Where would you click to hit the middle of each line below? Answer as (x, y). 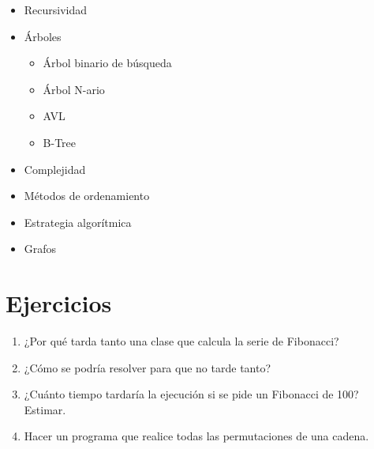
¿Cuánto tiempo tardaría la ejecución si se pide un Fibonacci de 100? (191, 394)
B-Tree (60, 142)
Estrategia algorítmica (78, 222)
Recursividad (56, 9)
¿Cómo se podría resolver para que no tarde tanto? (148, 367)
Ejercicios (59, 303)
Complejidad (55, 169)
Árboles (43, 36)
